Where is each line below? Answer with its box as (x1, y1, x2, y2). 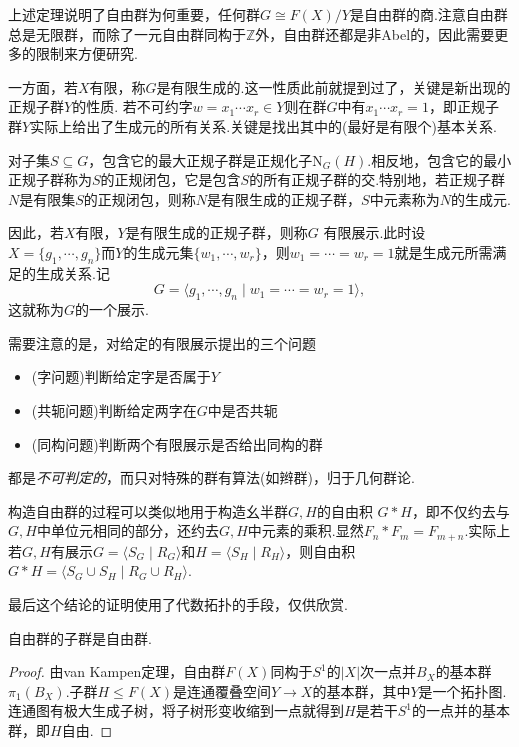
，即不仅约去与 (411, 500, 510, 521)
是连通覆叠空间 (172, 680, 271, 701)
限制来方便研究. (35, 43, 138, 64)
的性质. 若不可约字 (72, 96, 193, 117)
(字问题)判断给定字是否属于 (31, 366, 211, 387)
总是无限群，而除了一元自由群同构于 (8, 23, 246, 44)
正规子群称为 (8, 169, 92, 190)
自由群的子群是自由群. (8, 627, 152, 648)
